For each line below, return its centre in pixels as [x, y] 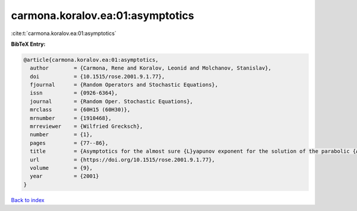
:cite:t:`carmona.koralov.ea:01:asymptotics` [64, 33]
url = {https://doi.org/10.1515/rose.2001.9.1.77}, [123, 160]
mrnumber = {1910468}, [71, 118]
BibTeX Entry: [28, 44]
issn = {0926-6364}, [74, 93]
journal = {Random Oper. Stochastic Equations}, [112, 101]
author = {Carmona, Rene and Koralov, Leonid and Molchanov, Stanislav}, [151, 68]
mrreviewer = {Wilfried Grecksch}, [86, 127]
